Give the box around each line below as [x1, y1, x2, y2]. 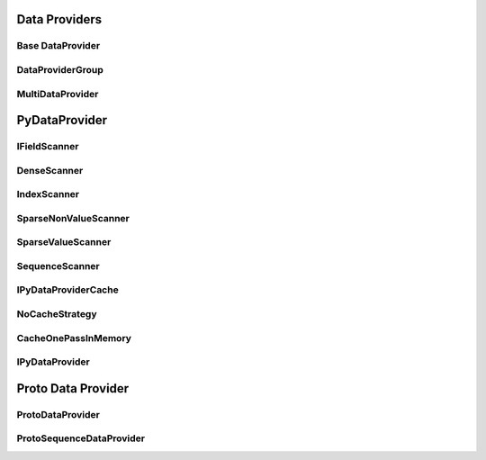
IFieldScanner [16, 140, 79, 153]
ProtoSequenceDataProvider [16, 432, 146, 445]
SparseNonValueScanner [16, 212, 130, 224]
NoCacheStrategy [16, 308, 98, 320]
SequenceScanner [16, 259, 101, 272]
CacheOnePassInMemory [16, 331, 132, 344]
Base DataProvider [16, 40, 101, 52]
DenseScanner [16, 164, 84, 176]
